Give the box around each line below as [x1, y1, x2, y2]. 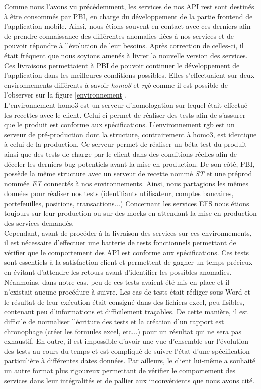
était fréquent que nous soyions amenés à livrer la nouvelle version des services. [4, 50, 248, 60]
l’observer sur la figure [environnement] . [4, 89, 126, 100]
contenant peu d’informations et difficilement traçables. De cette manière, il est [4, 306, 248, 317]
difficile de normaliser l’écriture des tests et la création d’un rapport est [4, 316, 224, 326]
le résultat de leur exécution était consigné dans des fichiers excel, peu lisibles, [4, 296, 245, 307]
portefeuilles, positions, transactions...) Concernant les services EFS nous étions [4, 198, 249, 208]
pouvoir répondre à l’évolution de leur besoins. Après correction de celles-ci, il [4, 40, 244, 51]
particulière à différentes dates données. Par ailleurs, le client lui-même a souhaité [4, 355, 256, 366]
